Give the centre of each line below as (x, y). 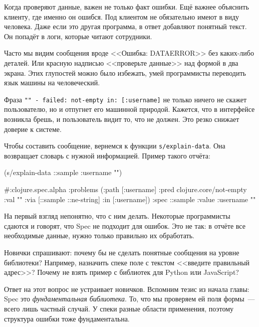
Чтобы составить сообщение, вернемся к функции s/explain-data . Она (115, 146)
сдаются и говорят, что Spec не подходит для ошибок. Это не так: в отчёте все (125, 225)
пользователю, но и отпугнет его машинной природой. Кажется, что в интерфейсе (129, 109)
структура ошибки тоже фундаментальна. (67, 318)
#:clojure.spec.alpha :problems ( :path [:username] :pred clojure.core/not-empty (125, 189)
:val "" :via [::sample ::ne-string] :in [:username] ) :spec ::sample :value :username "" (130, 199)
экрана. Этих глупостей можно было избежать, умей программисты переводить (125, 72)
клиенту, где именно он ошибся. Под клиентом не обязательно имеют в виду (122, 16)
